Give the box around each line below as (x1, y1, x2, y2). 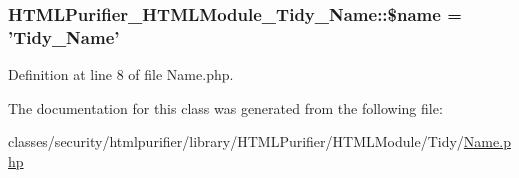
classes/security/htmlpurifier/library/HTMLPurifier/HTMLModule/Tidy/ (8, 131, 464, 152)
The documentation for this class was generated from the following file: (8, 97, 443, 118)
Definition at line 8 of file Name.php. (8, 64, 234, 85)
